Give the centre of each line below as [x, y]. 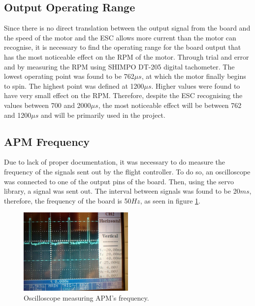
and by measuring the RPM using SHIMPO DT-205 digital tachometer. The [119, 66]
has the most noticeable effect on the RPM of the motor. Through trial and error [127, 56]
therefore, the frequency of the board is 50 [68, 200]
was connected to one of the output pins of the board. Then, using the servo [119, 181]
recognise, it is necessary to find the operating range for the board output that [123, 47]
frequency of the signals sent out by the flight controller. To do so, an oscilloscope [127, 171]
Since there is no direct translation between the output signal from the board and [127, 28]
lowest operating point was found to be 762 [69, 76]
